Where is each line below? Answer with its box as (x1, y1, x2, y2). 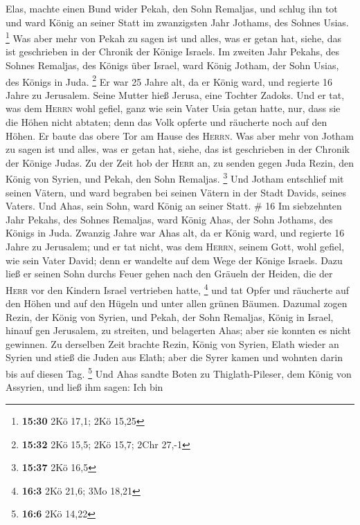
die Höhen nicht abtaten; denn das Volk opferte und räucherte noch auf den (6, 115, 327, 129)
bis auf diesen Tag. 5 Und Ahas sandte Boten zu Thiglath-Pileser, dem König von (6, 365, 352, 380)
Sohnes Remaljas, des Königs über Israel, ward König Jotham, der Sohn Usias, (6, 58, 339, 73)
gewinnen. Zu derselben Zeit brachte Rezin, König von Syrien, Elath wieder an (6, 336, 339, 351)
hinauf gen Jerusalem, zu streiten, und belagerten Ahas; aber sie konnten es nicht (6, 323, 351, 338)
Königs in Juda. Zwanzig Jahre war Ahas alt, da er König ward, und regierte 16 (6, 225, 345, 240)
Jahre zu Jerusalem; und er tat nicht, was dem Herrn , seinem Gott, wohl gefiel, (6, 239, 345, 254)
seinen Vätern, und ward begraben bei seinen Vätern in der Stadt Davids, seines (6, 185, 346, 199)
